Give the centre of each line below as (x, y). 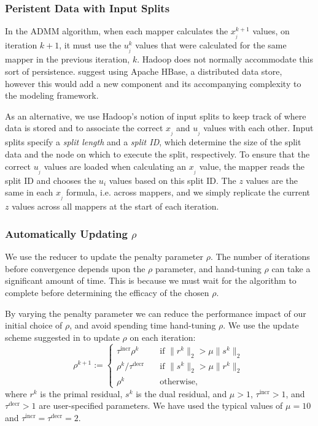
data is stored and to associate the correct (84, 128)
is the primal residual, (81, 393)
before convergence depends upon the (75, 268)
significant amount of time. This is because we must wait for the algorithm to (151, 280)
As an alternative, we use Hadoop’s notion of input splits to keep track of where (156, 116)
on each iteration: (163, 337)
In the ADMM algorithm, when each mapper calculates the (117, 31)
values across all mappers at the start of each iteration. (115, 206)
